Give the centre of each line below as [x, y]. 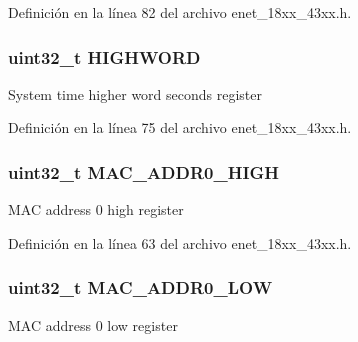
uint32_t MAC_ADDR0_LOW [140, 287]
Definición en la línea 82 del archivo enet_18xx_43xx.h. [180, 12]
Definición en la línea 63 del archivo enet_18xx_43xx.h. [180, 242]
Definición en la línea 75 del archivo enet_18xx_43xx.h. [180, 127]
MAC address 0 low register [93, 324]
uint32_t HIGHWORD [104, 56]
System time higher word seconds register [135, 93]
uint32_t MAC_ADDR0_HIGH [144, 171]
